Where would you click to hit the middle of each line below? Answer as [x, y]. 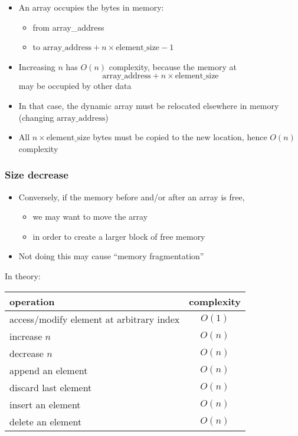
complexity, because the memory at [173, 66]
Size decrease [37, 175]
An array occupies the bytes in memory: [91, 7]
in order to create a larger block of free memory [119, 236]
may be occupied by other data [75, 86]
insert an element [45, 404]
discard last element [51, 387]
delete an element [46, 421]
